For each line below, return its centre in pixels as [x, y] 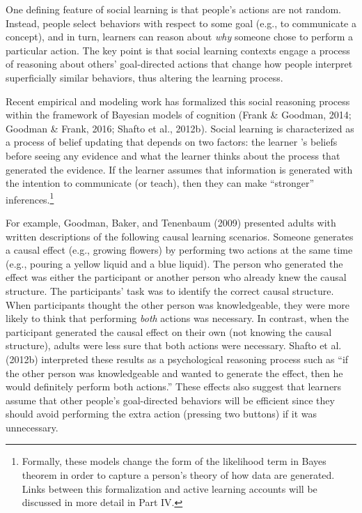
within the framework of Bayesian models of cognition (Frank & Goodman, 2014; [179, 115]
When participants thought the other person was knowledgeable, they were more [178, 304]
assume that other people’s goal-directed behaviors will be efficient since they [170, 400]
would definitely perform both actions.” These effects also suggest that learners [174, 386]
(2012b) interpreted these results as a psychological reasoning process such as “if [177, 359]
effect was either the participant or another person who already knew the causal [176, 277]
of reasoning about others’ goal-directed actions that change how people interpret [179, 64]
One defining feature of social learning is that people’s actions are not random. [173, 9]
